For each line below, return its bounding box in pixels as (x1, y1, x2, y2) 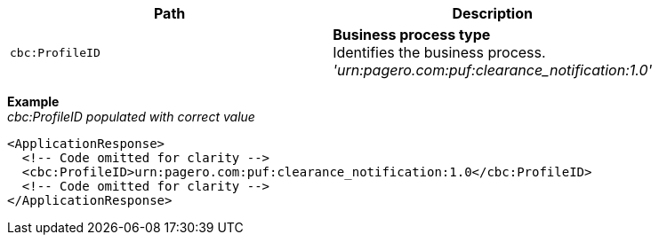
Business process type (333, 26, 491, 43)
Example (7, 94, 60, 109)
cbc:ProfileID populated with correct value (7, 109, 255, 124)
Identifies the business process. (333, 43, 546, 61)
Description (452, 4, 533, 22)
